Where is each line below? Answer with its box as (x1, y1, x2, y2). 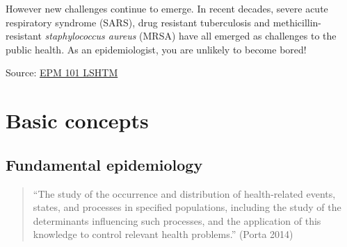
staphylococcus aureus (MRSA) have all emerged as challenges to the (45, 28, 337, 43)
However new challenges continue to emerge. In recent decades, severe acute (6, 1, 328, 15)
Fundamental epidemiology (6, 153, 203, 175)
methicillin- (273, 15, 322, 29)
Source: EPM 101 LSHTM (6, 65, 118, 80)
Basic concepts (6, 106, 149, 135)
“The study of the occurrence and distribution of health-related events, (33, 186, 336, 201)
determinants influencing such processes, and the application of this (33, 213, 321, 228)
